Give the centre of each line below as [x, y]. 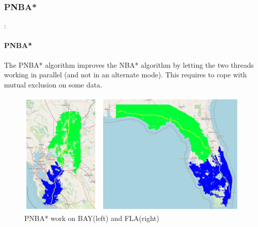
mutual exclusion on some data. [53, 84]
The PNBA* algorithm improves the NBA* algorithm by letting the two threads [129, 64]
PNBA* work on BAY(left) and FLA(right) [92, 218]
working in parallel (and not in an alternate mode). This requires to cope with [125, 75]
